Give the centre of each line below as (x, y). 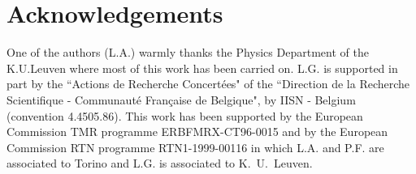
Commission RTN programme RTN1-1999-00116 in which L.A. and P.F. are (195, 147)
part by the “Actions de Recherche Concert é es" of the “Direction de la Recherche (208, 84)
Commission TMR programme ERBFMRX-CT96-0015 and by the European (197, 132)
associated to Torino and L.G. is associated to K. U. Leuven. (160, 163)
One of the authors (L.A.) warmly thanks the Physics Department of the (188, 52)
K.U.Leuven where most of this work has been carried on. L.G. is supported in (202, 68)
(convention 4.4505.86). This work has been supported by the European (185, 115)
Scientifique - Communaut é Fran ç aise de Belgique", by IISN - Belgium (181, 99)
